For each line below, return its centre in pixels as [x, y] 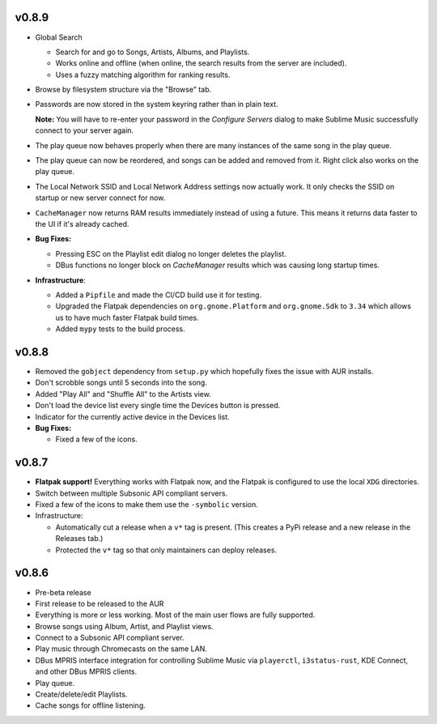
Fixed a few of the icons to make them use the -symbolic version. [147, 505]
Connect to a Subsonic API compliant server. [110, 638]
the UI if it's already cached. [82, 224]
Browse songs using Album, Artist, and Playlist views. [124, 626]
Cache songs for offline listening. [90, 705]
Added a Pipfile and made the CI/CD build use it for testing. [159, 295]
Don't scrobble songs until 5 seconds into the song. [121, 383]
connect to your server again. [84, 130]
